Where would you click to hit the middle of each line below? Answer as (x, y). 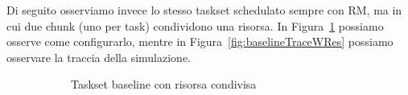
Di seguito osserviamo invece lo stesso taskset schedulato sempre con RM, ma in (204, 10)
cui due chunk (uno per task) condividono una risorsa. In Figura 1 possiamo (195, 25)
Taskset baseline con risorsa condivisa (164, 84)
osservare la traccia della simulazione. (99, 57)
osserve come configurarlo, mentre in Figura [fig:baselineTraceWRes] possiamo (200, 41)
